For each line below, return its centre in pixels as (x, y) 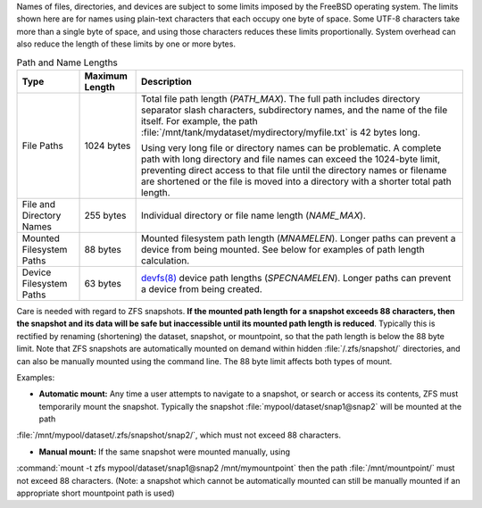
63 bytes (103, 283)
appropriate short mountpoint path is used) (96, 493)
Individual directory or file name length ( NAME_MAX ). (253, 215)
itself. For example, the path (199, 121)
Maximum (106, 76)
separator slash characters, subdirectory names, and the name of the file (294, 110)
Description (166, 81)
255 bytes (105, 215)
